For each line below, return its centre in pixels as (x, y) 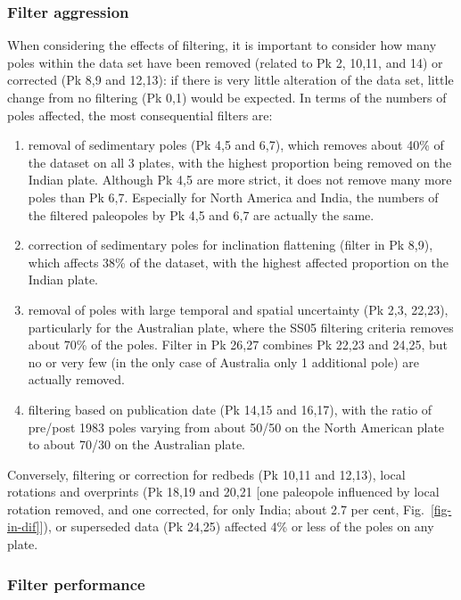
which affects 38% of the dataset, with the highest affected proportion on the (239, 262)
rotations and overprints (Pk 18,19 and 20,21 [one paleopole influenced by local (223, 492)
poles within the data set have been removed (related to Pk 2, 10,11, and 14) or (225, 62)
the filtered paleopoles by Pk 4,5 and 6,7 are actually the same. (201, 214)
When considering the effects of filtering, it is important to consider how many (222, 45)
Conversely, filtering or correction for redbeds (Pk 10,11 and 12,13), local (206, 474)
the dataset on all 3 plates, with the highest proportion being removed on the (240, 162)
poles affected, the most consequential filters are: (140, 115)
